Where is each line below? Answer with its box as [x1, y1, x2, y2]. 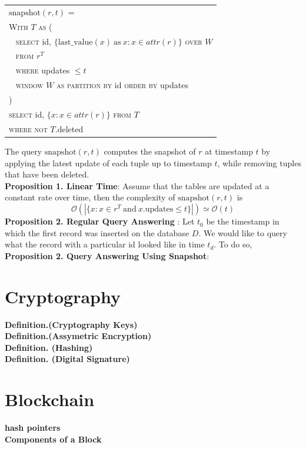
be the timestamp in [206, 215, 280, 227]
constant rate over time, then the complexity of [5, 191, 175, 203]
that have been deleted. [5, 168, 89, 180]
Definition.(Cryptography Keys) [5, 318, 138, 330]
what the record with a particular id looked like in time [5, 238, 205, 250]
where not [9, 122, 48, 135]
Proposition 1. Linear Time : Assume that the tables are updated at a [5, 179, 270, 192]
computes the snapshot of [104, 145, 196, 158]
